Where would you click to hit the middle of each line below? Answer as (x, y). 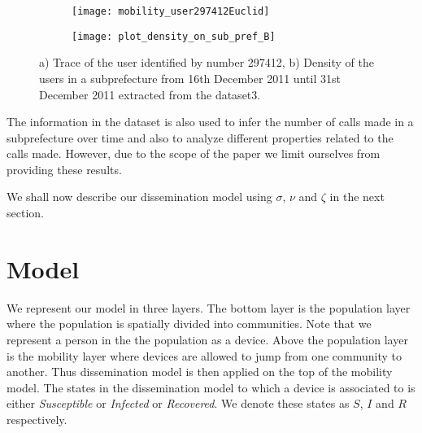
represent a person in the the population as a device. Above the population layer (207, 339)
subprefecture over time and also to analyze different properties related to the (200, 137)
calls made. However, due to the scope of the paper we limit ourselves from (194, 153)
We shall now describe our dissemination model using (139, 197)
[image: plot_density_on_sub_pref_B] (174, 36)
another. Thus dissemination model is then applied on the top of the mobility (200, 372)
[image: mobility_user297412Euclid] (171, 11)
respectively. (37, 419)
